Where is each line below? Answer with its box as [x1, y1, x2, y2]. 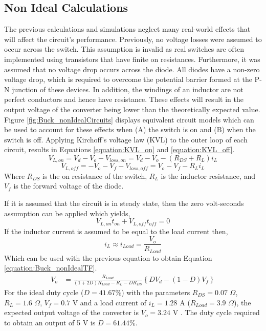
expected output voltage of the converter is [4, 307, 139, 318]
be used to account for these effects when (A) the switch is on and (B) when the [4, 124, 256, 135]
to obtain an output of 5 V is [4, 317, 96, 327]
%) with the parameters [115, 287, 190, 298]
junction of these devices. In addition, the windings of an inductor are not [12, 84, 243, 94]
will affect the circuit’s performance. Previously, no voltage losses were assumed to [4, 33, 262, 44]
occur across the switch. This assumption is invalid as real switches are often [4, 44, 245, 54]
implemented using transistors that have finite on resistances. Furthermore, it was [4, 53, 260, 64]
